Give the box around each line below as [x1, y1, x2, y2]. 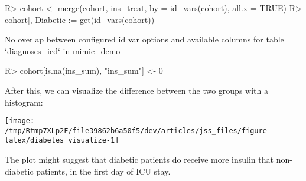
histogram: [5, 96, 43, 108]
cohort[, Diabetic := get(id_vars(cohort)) [5, 13, 155, 25]
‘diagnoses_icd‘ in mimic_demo [5, 44, 121, 57]
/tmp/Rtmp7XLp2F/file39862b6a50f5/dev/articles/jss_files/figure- [5, 126, 272, 135]
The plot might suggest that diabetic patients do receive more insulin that [5, 153, 274, 166]
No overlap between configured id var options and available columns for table [5, 33, 284, 45]
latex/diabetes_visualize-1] [5, 136, 119, 145]
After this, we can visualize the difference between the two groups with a [5, 84, 268, 96]
